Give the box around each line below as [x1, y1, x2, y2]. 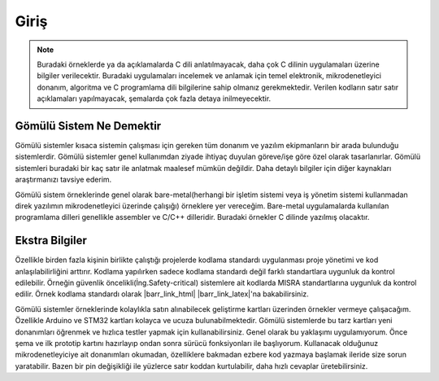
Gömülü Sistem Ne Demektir [15, 119, 162, 133]
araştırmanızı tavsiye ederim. [15, 175, 112, 185]
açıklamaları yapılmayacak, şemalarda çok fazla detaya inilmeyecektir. [37, 94, 272, 103]
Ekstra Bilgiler [15, 234, 87, 247]
